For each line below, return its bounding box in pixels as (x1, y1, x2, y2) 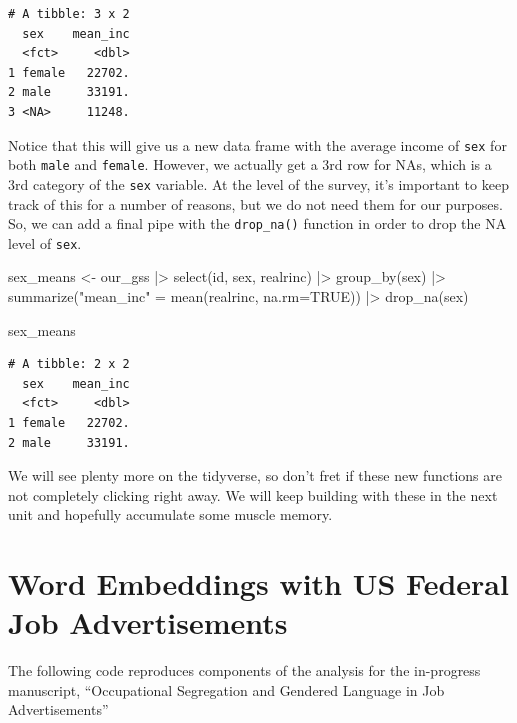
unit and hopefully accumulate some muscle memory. (8, 504, 333, 525)
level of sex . (8, 232, 82, 253)
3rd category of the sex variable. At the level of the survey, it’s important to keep (8, 173, 509, 194)
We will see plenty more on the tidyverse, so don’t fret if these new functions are (8, 465, 503, 486)
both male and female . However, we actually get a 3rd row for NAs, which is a (8, 154, 492, 175)
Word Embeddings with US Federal (8, 563, 509, 604)
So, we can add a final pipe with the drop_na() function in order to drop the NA (8, 213, 507, 234)
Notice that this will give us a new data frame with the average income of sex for (8, 134, 507, 155)
